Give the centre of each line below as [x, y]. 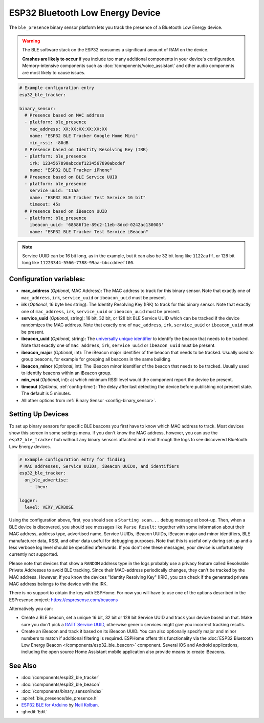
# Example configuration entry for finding [72, 459]
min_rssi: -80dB [49, 143]
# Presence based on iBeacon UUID [66, 211]
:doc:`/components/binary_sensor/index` [62, 691]
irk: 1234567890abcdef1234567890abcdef [77, 163]
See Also [23, 666]
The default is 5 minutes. [46, 393]
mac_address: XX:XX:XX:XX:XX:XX [68, 129]
